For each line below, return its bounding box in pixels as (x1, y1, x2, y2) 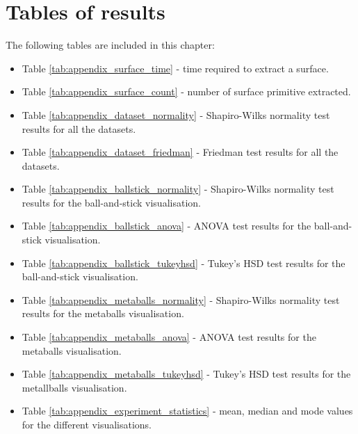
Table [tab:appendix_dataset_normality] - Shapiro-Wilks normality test (22, 107, 330, 122)
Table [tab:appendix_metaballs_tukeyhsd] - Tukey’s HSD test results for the (22, 367, 351, 381)
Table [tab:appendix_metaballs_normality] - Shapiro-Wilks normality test (22, 292, 340, 307)
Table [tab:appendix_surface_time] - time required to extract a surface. (22, 61, 329, 75)
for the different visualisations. (22, 417, 152, 431)
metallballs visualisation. (22, 380, 127, 394)
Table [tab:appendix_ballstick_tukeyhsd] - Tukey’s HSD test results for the (22, 255, 345, 270)
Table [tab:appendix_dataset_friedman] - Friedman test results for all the (22, 145, 339, 159)
